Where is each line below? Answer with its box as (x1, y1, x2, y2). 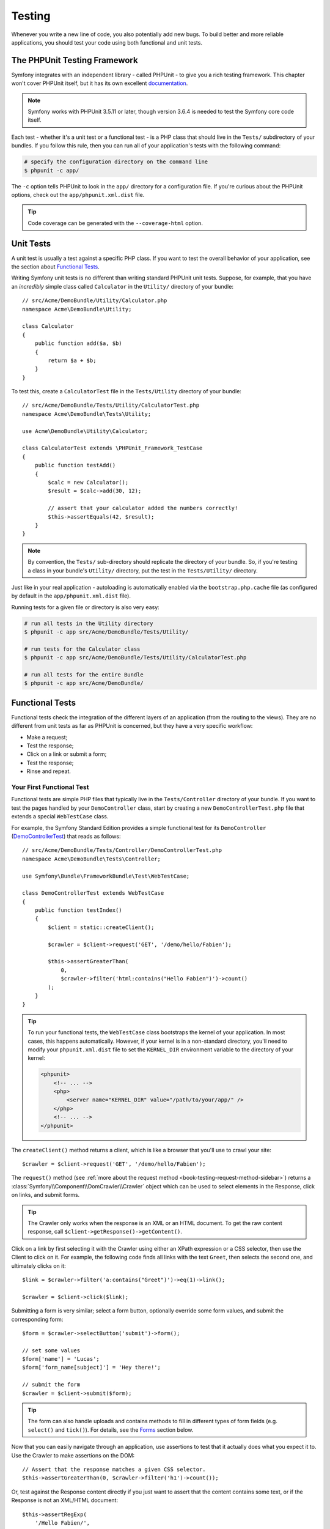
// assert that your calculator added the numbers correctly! (48, 505, 238, 512)
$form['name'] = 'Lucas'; (22, 1355, 100, 1363)
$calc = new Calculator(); (48, 479, 129, 486)
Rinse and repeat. (26, 768, 71, 775)
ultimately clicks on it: (11, 1262, 67, 1269)
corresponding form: (11, 1316, 64, 1323)
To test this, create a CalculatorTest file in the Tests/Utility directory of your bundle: (11, 388, 241, 395)
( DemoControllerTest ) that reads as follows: (11, 832, 121, 840)
